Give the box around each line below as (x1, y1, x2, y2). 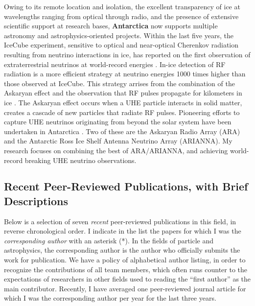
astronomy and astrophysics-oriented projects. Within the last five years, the (4, 30, 233, 40)
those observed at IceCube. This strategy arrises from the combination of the (4, 78, 235, 88)
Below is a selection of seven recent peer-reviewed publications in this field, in (4, 216, 236, 226)
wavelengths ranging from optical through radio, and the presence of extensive (4, 11, 239, 21)
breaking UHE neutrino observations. (24, 155, 137, 165)
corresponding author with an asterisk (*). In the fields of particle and (4, 235, 214, 245)
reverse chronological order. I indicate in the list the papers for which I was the (4, 226, 241, 236)
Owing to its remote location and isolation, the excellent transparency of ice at (4, 1, 240, 11)
